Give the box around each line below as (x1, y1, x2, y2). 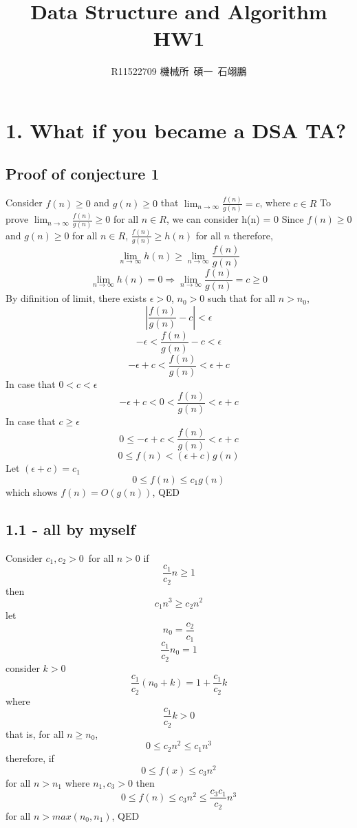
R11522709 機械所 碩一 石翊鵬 (111, 64, 247, 78)
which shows (6, 484, 58, 499)
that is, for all (6, 726, 64, 741)
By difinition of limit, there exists (6, 291, 147, 305)
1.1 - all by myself (6, 518, 136, 539)
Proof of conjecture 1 (6, 163, 160, 184)
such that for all (207, 291, 276, 305)
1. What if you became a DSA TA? (6, 116, 347, 144)
